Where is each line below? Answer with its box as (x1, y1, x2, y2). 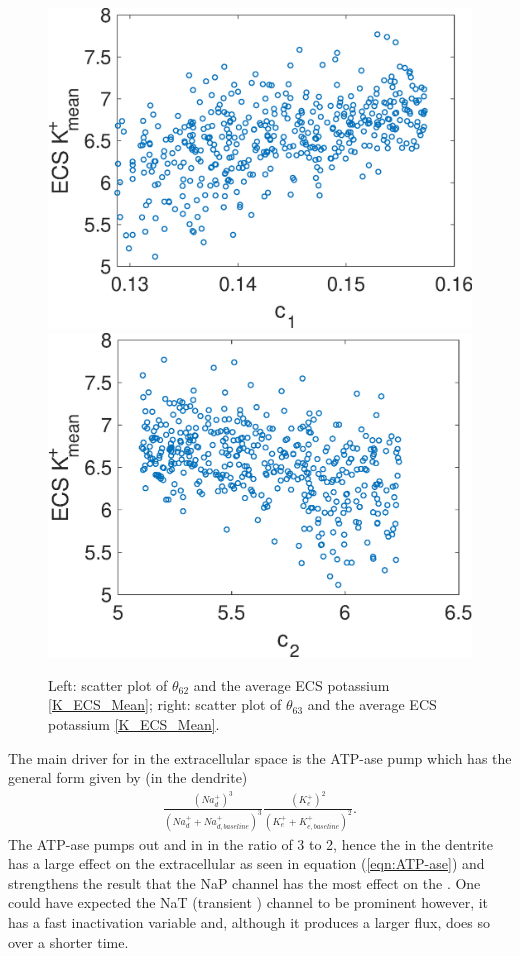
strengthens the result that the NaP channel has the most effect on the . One (8, 872, 481, 893)
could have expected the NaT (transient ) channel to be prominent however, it (8, 892, 489, 913)
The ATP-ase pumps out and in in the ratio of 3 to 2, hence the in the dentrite (8, 833, 493, 854)
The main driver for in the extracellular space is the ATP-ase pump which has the (8, 747, 512, 768)
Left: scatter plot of (48, 674, 168, 695)
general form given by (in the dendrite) (8, 767, 248, 788)
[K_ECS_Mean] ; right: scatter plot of (48, 694, 282, 715)
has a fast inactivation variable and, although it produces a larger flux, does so (8, 912, 491, 932)
